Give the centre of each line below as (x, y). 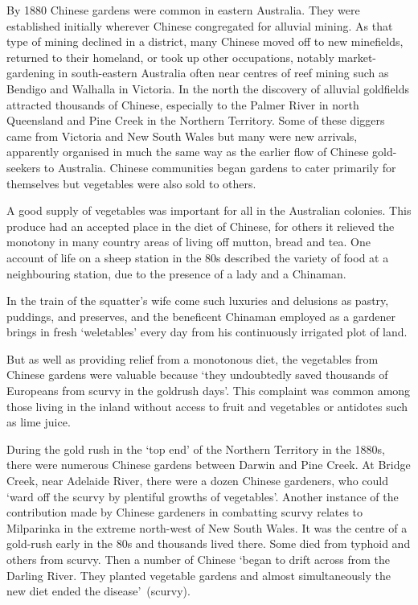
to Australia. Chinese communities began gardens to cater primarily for (220, 167)
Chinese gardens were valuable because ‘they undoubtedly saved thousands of (197, 375)
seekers (24, 167)
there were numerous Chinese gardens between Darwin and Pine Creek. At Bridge (209, 465)
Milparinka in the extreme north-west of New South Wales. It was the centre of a (207, 527)
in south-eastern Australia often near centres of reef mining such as (223, 73)
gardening (31, 73)
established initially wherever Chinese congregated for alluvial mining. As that (200, 25)
